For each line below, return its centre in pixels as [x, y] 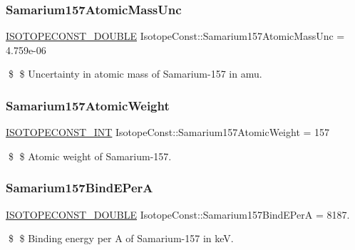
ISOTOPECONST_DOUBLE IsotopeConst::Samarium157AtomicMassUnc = [175, 36]
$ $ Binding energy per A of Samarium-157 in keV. [121, 238]
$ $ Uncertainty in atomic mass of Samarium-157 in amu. [135, 74]
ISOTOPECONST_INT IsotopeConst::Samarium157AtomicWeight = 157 [168, 132]
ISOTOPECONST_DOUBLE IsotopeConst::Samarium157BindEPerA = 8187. [178, 214]
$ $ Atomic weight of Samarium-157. [90, 156]
